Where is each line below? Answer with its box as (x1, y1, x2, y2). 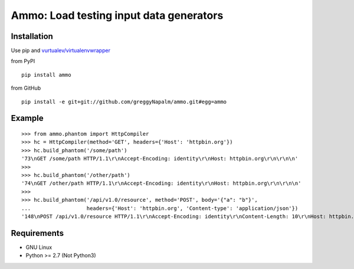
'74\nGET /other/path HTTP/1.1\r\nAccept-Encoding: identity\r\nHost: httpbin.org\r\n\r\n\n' (21, 180, 301, 187)
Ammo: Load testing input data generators (11, 9, 224, 22)
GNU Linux (25, 244, 53, 251)
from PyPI (11, 58, 35, 65)
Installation (11, 31, 53, 41)
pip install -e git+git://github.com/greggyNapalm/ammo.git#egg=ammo (21, 98, 227, 105)
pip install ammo (21, 71, 71, 78)
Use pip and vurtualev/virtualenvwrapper (11, 47, 110, 54)
